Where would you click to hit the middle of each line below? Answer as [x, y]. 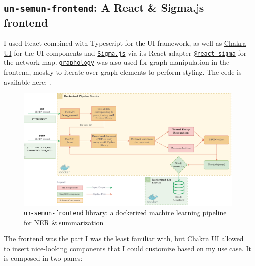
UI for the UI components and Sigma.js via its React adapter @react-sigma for [125, 52]
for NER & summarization [64, 222]
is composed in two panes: [43, 258]
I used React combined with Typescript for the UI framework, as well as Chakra [125, 43]
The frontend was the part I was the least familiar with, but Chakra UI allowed [124, 239]
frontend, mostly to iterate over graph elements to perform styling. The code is [123, 72]
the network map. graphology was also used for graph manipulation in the [117, 62]
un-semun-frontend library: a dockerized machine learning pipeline [125, 212]
